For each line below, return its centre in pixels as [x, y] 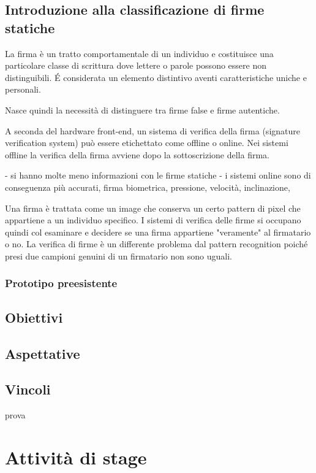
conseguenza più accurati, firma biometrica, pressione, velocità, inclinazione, [148, 187]
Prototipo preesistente [61, 283]
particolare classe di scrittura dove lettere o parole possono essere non [136, 65]
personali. [23, 89]
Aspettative [43, 353]
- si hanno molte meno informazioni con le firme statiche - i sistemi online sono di [158, 175]
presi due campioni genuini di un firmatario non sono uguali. [118, 256]
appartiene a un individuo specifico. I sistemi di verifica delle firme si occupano [153, 220]
